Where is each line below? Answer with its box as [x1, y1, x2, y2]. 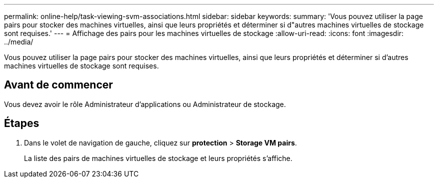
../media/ [4, 37, 33, 46]
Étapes [4, 117, 39, 130]
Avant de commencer [4, 78, 113, 91]
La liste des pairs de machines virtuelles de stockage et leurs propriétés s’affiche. [24, 153, 292, 162]
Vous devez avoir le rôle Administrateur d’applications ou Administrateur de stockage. [4, 99, 286, 108]
